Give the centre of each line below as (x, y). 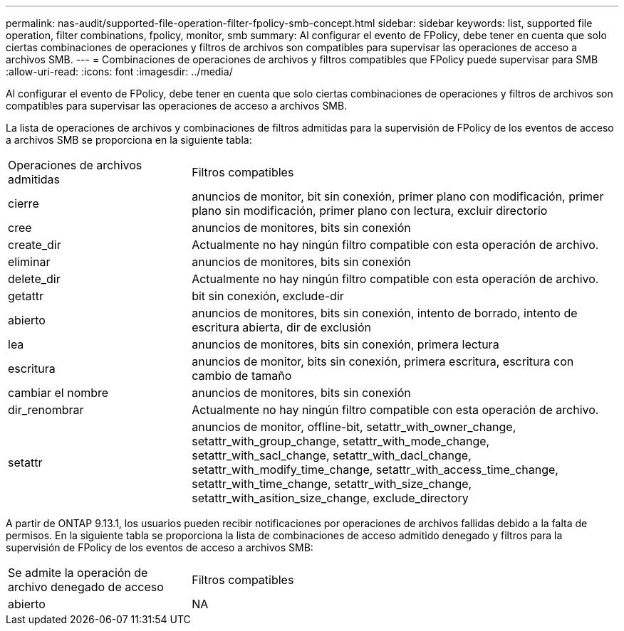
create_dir (35, 245)
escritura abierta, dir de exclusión (282, 327)
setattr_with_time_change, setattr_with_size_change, (332, 484)
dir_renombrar (46, 410)
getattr (26, 296)
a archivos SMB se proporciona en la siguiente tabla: (129, 140)
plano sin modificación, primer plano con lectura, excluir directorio (370, 211)
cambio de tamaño (242, 376)
